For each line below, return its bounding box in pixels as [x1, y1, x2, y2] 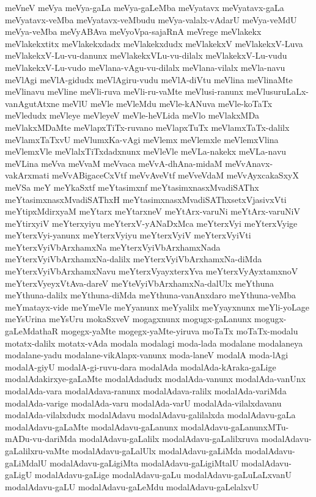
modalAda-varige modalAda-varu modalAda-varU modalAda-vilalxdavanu [5, 396, 282, 409]
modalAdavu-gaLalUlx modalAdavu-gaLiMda [72, 444, 243, 457]
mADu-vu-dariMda [5, 432, 76, 445]
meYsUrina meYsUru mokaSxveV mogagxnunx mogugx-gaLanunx [5, 312, 252, 325]
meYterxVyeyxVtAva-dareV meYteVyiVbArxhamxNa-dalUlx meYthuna [5, 276, 274, 289]
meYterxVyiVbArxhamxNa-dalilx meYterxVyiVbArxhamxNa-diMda [5, 252, 262, 265]
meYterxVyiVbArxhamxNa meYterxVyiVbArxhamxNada [5, 240, 221, 253]
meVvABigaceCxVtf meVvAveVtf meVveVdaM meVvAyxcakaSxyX [52, 169, 299, 182]
